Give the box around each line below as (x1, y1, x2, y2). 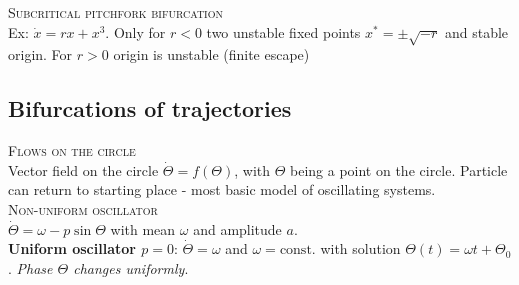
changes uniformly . (73, 257, 189, 278)
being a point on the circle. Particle (290, 159, 508, 180)
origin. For (8, 44, 73, 65)
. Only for (105, 21, 166, 42)
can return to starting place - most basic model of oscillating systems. (8, 179, 436, 200)
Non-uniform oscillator (8, 198, 158, 219)
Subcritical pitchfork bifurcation (8, 2, 224, 22)
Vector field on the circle (8, 159, 159, 180)
